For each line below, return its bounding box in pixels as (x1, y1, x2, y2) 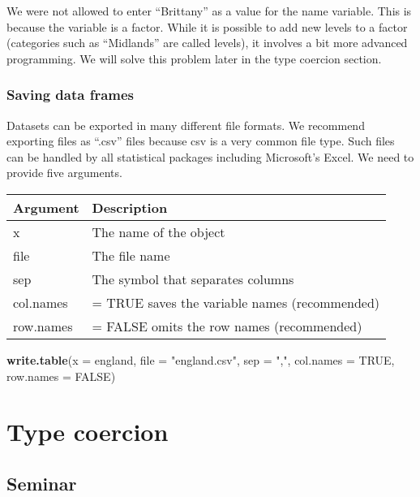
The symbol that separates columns (92, 269, 294, 288)
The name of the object (92, 222, 225, 241)
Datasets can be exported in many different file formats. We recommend (6, 116, 365, 133)
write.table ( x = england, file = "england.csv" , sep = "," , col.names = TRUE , (6, 351, 395, 368)
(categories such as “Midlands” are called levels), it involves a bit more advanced (6, 34, 408, 51)
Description (92, 197, 168, 217)
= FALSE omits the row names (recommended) (92, 316, 362, 335)
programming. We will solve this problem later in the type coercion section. (6, 50, 382, 67)
